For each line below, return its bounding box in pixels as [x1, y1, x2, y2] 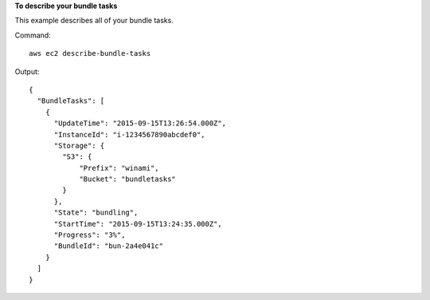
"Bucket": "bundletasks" [79, 175, 177, 184]
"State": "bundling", [53, 208, 139, 217]
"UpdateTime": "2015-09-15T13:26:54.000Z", [53, 119, 227, 128]
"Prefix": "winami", [79, 164, 159, 172]
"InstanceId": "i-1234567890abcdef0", [53, 130, 206, 139]
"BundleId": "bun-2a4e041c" [53, 242, 163, 251]
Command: [14, 30, 51, 40]
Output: [14, 66, 40, 76]
